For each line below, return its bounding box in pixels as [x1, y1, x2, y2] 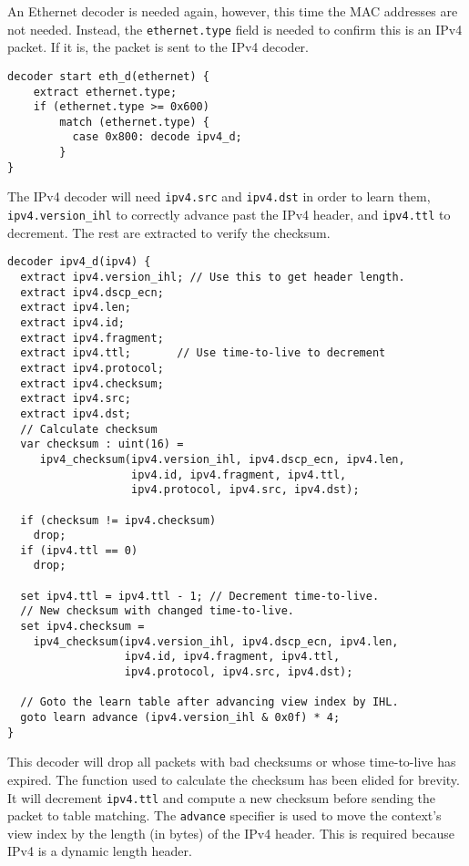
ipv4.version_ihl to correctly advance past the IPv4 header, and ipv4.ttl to [7, 205, 451, 224]
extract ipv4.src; [20, 392, 132, 406]
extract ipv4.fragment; [20, 331, 164, 345]
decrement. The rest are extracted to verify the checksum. [7, 222, 331, 242]
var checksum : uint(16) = [20, 438, 184, 451]
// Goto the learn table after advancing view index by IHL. [20, 696, 399, 709]
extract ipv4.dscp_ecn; [20, 285, 164, 299]
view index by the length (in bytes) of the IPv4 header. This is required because [7, 823, 455, 842]
